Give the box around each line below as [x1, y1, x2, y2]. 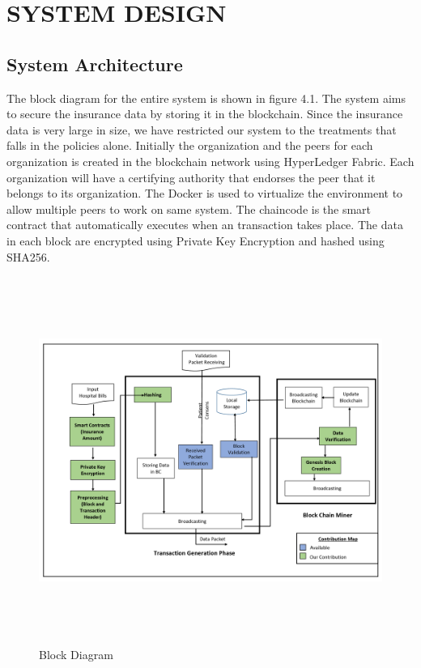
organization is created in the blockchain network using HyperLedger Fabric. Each [6, 152, 415, 169]
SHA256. [6, 248, 50, 265]
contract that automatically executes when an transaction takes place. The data [6, 216, 403, 233]
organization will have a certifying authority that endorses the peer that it [6, 168, 376, 185]
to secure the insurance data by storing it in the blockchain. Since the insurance [6, 105, 403, 122]
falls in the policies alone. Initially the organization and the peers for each [6, 137, 373, 154]
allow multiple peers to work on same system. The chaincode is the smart [6, 200, 372, 217]
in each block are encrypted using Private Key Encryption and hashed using [6, 232, 385, 249]
